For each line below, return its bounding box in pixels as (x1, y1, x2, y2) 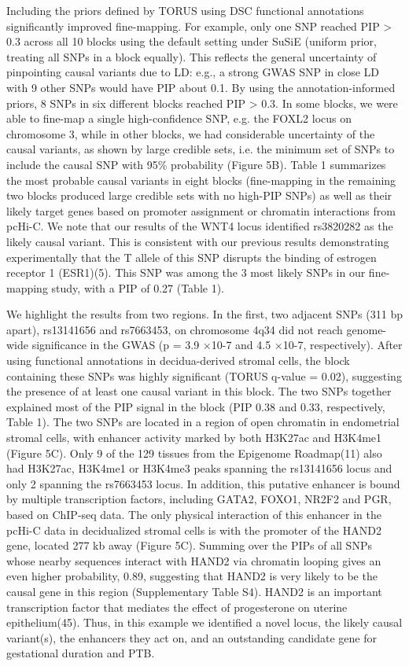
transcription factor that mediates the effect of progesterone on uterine (6, 598, 348, 615)
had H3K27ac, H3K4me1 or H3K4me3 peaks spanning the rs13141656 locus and (6, 460, 392, 477)
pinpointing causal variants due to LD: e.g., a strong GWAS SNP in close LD (6, 64, 379, 80)
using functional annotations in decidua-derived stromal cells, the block (6, 352, 350, 369)
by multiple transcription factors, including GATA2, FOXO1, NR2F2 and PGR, (6, 491, 392, 507)
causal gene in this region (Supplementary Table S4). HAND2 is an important (6, 583, 382, 599)
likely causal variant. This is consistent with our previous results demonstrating (6, 233, 389, 249)
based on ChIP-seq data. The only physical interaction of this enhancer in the (6, 506, 381, 522)
